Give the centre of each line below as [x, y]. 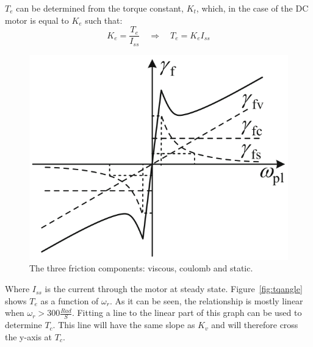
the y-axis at [29, 336]
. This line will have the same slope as [124, 325]
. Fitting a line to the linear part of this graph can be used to [187, 313]
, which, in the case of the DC [252, 8]
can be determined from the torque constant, [100, 8]
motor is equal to [37, 20]
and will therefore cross [255, 325]
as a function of [70, 300]
